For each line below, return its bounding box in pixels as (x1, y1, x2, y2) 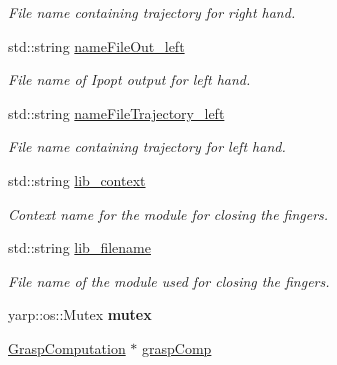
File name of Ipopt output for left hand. (8, 69, 251, 90)
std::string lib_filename (8, 237, 151, 258)
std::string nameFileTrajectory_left (8, 102, 225, 123)
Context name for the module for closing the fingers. (8, 203, 329, 224)
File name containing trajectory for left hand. (8, 136, 286, 157)
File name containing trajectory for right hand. (8, 2, 296, 22)
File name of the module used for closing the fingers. (8, 270, 330, 291)
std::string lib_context (8, 169, 146, 190)
